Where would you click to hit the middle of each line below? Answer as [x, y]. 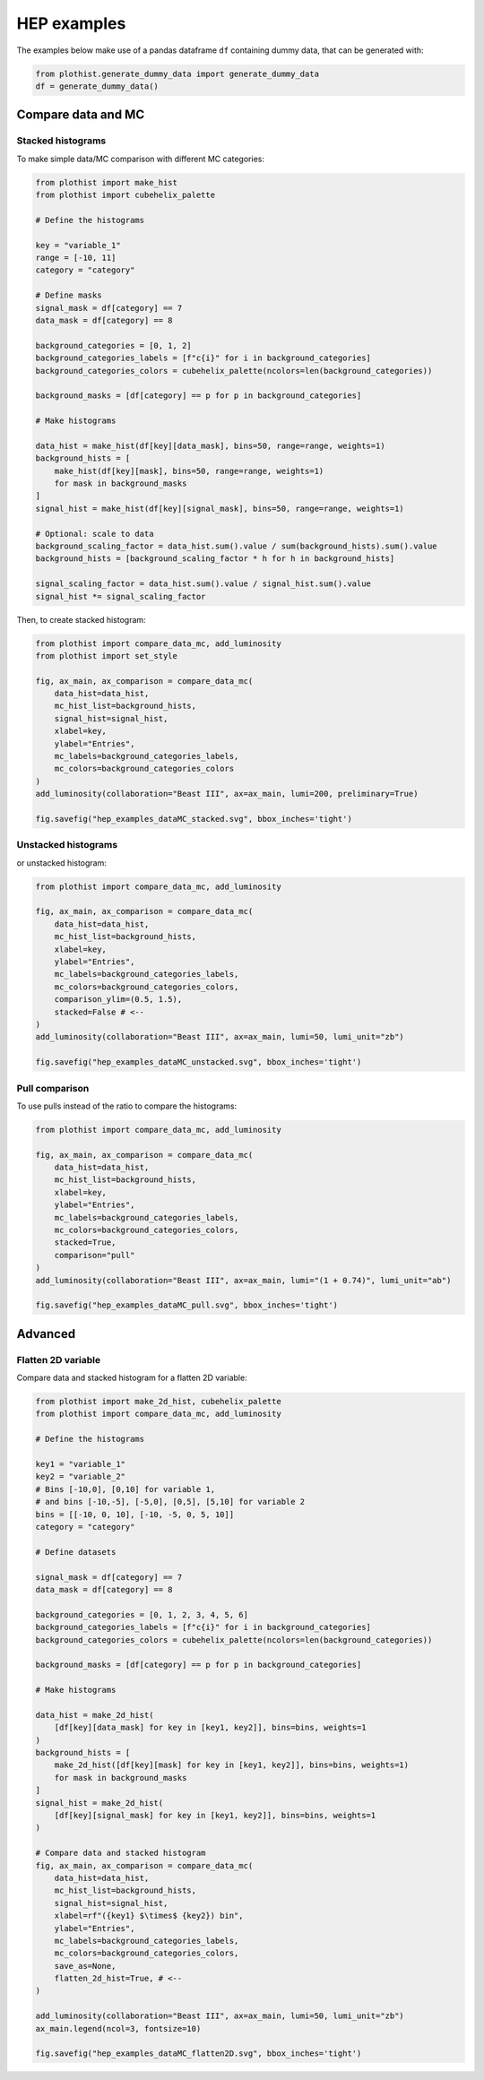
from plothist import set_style [107, 656]
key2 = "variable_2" [80, 1477]
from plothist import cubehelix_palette [125, 195]
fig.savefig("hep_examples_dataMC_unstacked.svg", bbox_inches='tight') [199, 1062]
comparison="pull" [95, 1255]
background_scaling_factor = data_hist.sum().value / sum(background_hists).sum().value [237, 546]
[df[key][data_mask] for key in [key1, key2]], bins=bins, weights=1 [210, 1728]
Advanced [46, 1334]
